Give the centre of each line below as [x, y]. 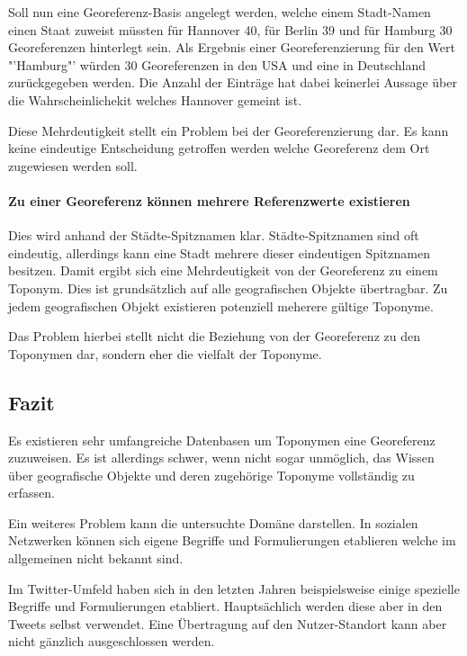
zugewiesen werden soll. [73, 165]
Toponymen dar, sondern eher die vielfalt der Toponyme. [165, 353]
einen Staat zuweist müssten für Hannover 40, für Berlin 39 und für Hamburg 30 [230, 29]
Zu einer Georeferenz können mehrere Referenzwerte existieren [209, 200]
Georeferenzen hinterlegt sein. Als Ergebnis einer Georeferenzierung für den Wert [232, 47]
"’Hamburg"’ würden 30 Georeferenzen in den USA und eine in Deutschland [217, 64]
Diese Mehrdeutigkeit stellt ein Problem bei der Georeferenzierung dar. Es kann [229, 130]
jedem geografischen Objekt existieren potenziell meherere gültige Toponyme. [221, 306]
